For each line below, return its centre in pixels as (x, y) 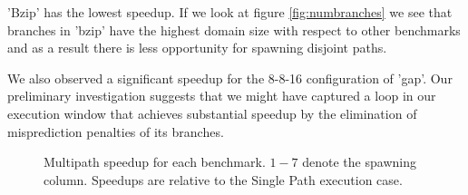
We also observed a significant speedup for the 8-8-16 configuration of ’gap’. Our (230, 78)
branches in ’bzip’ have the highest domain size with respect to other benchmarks (234, 29)
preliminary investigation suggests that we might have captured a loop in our (222, 96)
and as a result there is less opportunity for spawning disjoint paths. (197, 48)
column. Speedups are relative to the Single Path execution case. (223, 179)
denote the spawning (359, 162)
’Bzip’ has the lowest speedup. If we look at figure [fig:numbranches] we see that (230, 12)
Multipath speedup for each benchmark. (155, 162)
